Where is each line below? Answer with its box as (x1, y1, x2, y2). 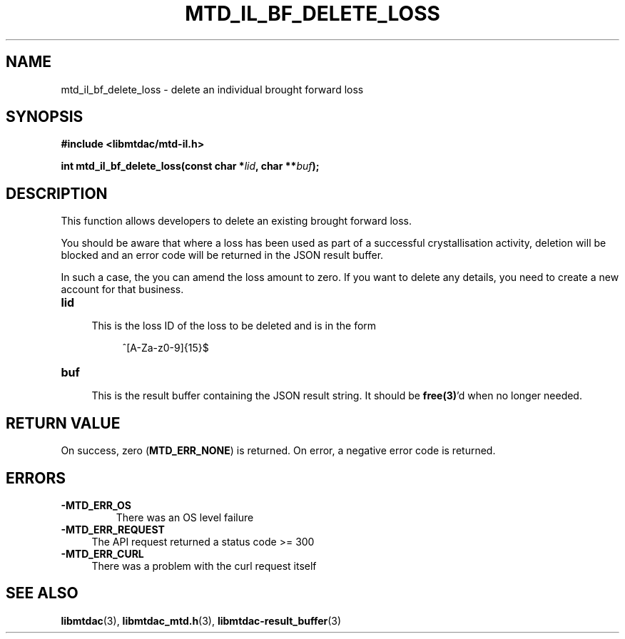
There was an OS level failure (116, 511, 254, 523)
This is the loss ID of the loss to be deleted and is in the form (91, 319, 377, 332)
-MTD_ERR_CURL (61, 547, 144, 560)
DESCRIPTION (6, 184, 108, 203)
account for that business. (61, 283, 184, 296)
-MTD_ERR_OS (61, 499, 131, 511)
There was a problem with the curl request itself (91, 559, 317, 572)
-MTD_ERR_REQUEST (61, 523, 165, 536)
